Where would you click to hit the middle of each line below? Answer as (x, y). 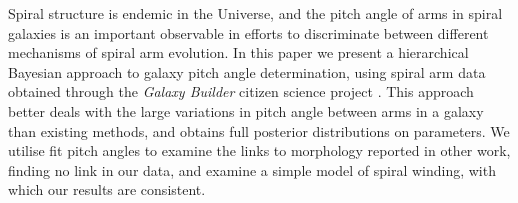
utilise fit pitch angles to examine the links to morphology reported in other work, (259, 150)
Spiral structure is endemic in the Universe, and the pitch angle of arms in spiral (255, 13)
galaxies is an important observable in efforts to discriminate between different (248, 32)
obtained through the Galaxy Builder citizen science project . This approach (241, 91)
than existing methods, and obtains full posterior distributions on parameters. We (259, 130)
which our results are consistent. (107, 189)
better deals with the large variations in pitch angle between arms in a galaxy (246, 110)
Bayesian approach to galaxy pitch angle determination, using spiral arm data (247, 71)
